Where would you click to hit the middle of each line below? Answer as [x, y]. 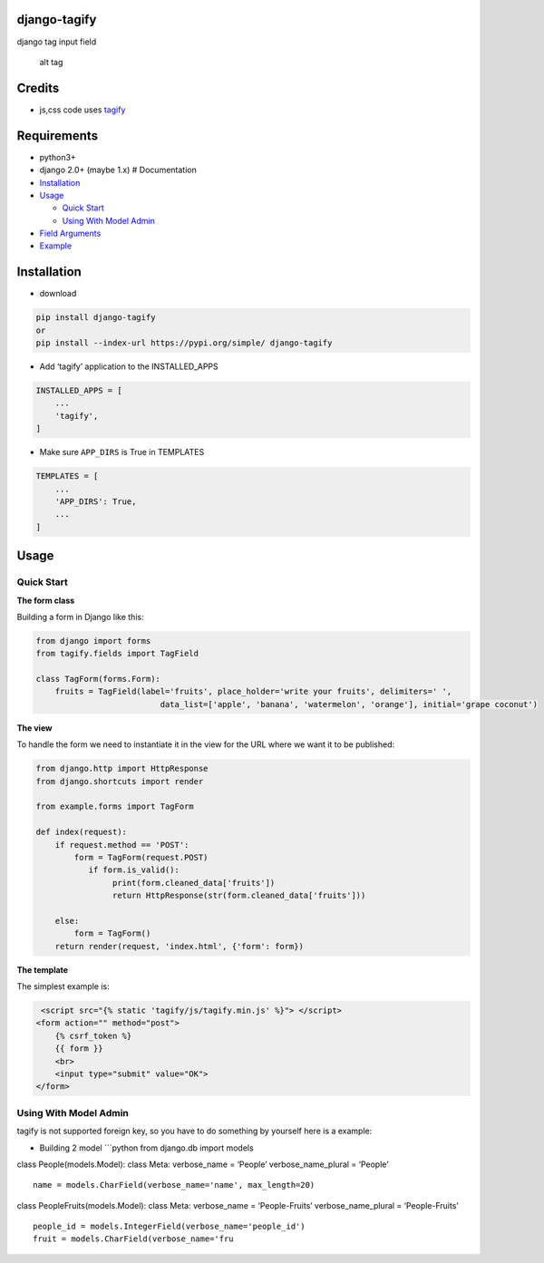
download [58, 294]
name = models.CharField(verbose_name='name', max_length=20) [174, 1185]
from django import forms [93, 641]
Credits [38, 87]
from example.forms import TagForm [115, 806]
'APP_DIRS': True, [96, 502]
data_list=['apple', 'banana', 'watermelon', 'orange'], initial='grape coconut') [349, 704]
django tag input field [57, 42]
